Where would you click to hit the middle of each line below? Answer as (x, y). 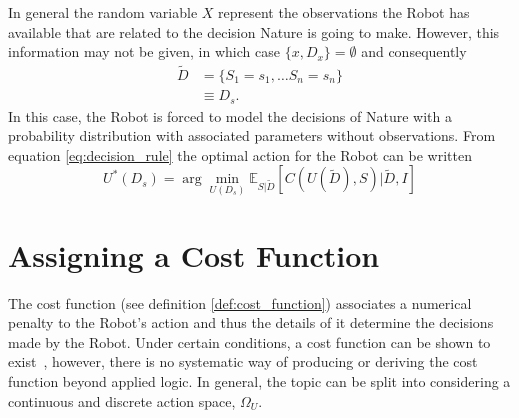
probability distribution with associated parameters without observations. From (252, 135)
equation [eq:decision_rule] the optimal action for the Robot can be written (240, 154)
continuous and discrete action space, (122, 400)
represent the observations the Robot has (344, 12)
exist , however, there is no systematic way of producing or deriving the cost (243, 361)
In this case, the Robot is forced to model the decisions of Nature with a (230, 115)
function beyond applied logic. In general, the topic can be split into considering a (259, 381)
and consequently (414, 51)
